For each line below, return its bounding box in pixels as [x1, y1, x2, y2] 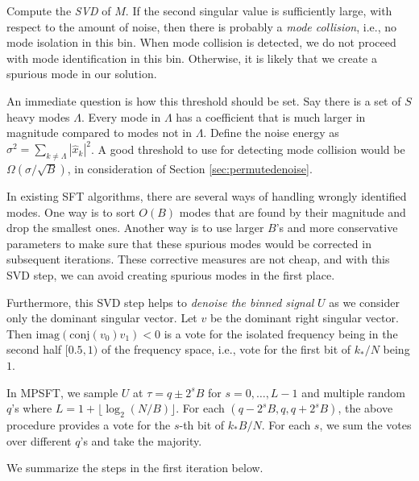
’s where [11, 400, 52, 417]
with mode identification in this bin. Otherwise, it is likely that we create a [6, 49, 377, 66]
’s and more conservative [276, 219, 398, 236]
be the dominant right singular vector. [209, 309, 399, 326]
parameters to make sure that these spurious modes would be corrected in [6, 234, 371, 251]
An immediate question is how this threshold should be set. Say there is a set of [6, 92, 401, 109]
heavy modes [6, 108, 70, 125]
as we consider [329, 293, 400, 310]
